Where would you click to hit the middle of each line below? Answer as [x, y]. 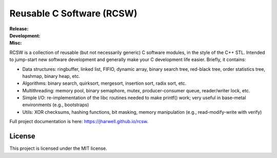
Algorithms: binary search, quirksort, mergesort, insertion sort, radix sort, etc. [104, 83]
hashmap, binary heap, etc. [51, 76]
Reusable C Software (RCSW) [73, 13]
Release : [19, 29]
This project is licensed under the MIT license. [58, 148]
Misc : [16, 43]
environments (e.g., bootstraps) [56, 105]
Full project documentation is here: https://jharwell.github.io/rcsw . [79, 122]
